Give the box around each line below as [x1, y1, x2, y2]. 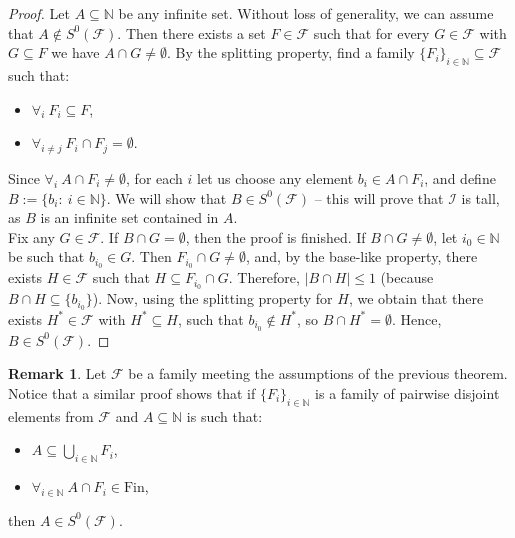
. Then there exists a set [117, 22, 266, 43]
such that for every [313, 22, 430, 43]
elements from [8, 405, 94, 426]
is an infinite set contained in [40, 207, 219, 228]
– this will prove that [314, 187, 444, 208]
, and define [424, 167, 496, 188]
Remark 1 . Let [8, 363, 107, 384]
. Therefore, [228, 267, 300, 288]
